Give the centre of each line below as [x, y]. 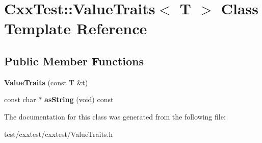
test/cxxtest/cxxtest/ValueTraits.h [59, 134]
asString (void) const [79, 99]
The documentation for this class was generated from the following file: [115, 116]
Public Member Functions [74, 61]
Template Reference [76, 28]
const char [20, 99]
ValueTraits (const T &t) [46, 82]
